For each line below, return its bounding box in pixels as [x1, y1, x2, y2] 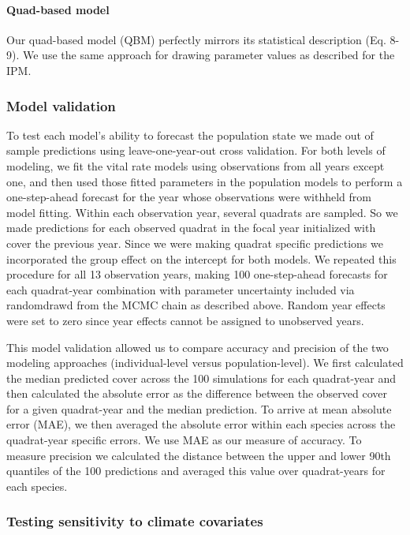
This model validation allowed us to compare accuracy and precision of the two [6, 339, 389, 355]
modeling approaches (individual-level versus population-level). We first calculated [6, 354, 404, 371]
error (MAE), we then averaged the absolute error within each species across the [6, 416, 396, 432]
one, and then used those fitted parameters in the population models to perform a [6, 173, 403, 189]
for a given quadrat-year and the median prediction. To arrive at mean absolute [6, 400, 392, 417]
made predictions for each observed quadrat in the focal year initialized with [6, 219, 376, 236]
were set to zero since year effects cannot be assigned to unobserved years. [6, 312, 364, 328]
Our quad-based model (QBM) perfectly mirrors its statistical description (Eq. [6, 31, 386, 47]
